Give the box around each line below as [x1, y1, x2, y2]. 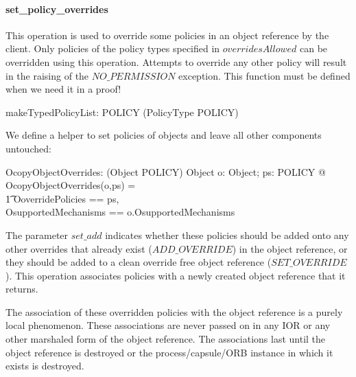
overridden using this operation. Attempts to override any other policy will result [5, 54, 347, 69]
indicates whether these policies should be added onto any [105, 227, 349, 242]
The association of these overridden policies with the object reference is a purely [5, 304, 343, 319]
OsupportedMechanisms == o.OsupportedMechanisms [5, 205, 235, 219]
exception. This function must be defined [178, 68, 351, 82]
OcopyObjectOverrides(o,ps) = [5, 178, 136, 192]
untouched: [5, 141, 51, 155]
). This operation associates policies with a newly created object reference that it [5, 268, 346, 282]
